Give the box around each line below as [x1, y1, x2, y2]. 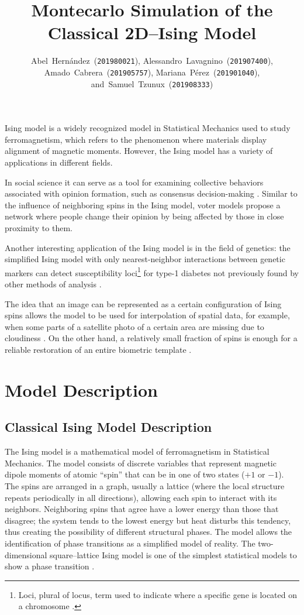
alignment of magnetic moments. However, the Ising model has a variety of [5, 145, 273, 157]
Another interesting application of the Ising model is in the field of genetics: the [5, 241, 291, 253]
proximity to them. [5, 222, 72, 234]
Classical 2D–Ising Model [47, 20, 257, 44]
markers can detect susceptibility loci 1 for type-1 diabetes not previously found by [5, 264, 299, 279]
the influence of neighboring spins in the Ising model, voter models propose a [5, 198, 281, 211]
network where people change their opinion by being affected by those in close [5, 210, 284, 222]
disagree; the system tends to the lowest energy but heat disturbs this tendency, [5, 514, 291, 526]
